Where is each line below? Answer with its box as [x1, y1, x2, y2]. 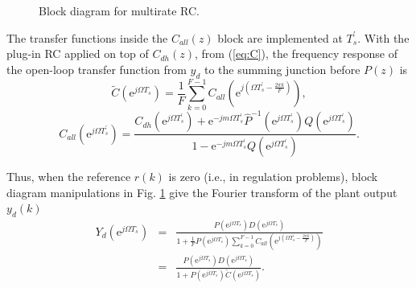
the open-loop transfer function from [6, 60, 187, 77]
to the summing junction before [204, 60, 360, 77]
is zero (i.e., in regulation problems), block [168, 168, 378, 185]
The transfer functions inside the [6, 29, 168, 46]
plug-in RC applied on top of [6, 45, 149, 62]
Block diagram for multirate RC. [39, 2, 200, 19]
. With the [357, 29, 410, 46]
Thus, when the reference [6, 168, 131, 185]
